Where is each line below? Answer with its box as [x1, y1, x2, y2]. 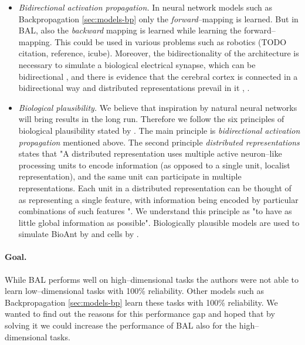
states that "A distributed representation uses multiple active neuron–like [18, 147, 282, 160]
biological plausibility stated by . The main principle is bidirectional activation [18, 124, 300, 136]
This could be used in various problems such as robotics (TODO [55, 35, 287, 48]
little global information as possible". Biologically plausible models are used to [18, 216, 300, 228]
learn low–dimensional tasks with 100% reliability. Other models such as [5, 285, 264, 297]
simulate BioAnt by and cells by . [18, 228, 139, 240]
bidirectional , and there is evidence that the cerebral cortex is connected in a [18, 70, 298, 82]
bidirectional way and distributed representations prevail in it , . [18, 82, 250, 94]
